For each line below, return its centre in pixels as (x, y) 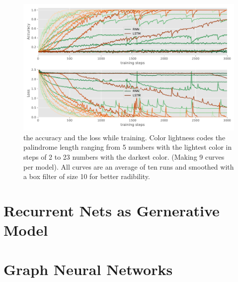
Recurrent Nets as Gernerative (112, 210)
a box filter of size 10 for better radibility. (87, 176)
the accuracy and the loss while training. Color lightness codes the (124, 137)
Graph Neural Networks (88, 269)
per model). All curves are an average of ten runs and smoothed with (129, 166)
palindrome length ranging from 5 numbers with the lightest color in (128, 147)
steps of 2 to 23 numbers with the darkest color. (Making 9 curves (124, 157)
